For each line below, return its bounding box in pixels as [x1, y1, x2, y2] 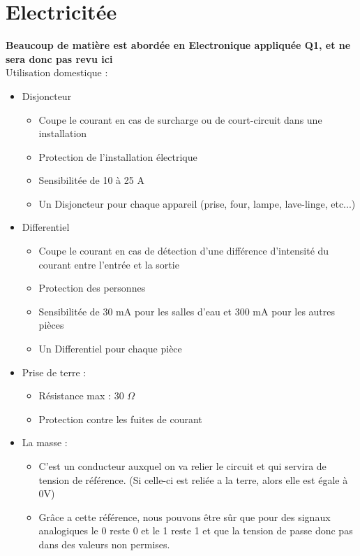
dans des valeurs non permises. [38, 536, 170, 551]
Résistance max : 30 [38, 388, 124, 403]
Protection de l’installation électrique [38, 149, 197, 164]
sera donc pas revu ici [6, 51, 113, 66]
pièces [38, 318, 64, 332]
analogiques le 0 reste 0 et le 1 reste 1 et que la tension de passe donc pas [38, 523, 353, 538]
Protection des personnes [38, 280, 146, 295]
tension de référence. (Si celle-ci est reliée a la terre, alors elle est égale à [38, 472, 348, 487]
